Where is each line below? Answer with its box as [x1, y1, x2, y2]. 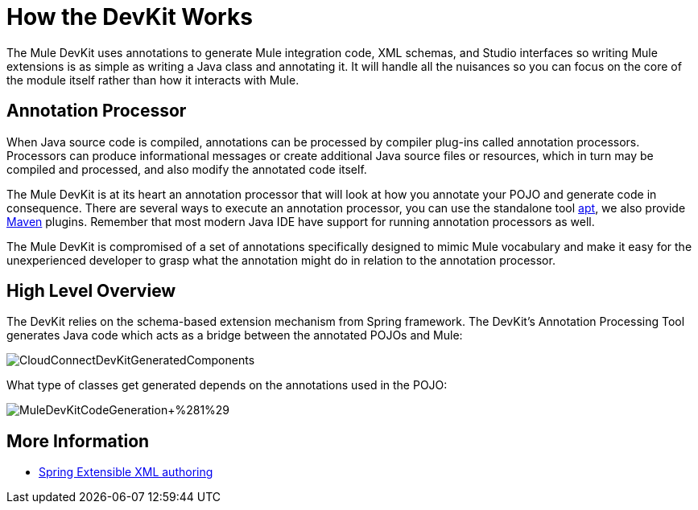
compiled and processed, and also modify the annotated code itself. [6, 162, 367, 176]
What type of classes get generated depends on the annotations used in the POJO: [6, 378, 448, 393]
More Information [6, 430, 150, 451]
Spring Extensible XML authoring [39, 465, 213, 479]
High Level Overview [6, 281, 176, 302]
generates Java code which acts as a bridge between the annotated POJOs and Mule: [6, 328, 463, 343]
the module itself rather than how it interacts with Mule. [6, 72, 299, 87]
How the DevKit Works [6, 3, 253, 31]
